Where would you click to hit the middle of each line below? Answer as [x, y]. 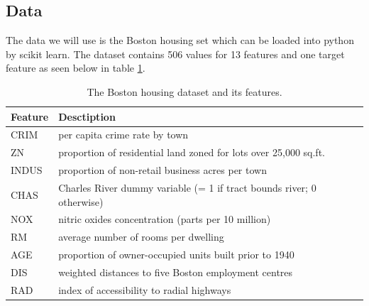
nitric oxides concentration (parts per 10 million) [165, 219]
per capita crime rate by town [123, 135]
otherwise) [81, 201]
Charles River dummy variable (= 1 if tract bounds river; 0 [187, 187]
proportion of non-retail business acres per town [163, 170]
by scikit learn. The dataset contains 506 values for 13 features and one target [175, 54]
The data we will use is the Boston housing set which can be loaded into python [180, 40]
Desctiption [87, 116]
